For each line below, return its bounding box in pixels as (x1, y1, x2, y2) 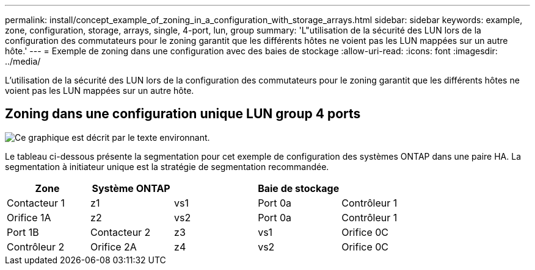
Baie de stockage (258, 182, 340, 194)
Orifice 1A (7, 211, 51, 224)
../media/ (5, 56, 41, 66)
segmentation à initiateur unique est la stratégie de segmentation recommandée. (5, 161, 329, 172)
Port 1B (7, 226, 39, 238)
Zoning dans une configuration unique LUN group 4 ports (5, 106, 361, 122)
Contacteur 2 (90, 226, 151, 238)
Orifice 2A (90, 240, 137, 253)
